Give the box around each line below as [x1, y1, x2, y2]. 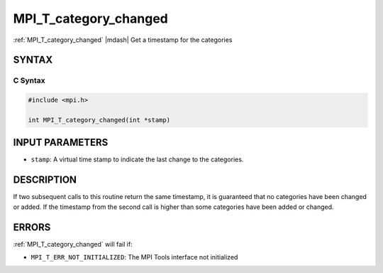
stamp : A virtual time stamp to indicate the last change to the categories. [30, 155, 244, 164]
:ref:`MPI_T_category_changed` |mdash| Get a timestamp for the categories [13, 36, 233, 44]
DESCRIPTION [13, 174, 77, 186]
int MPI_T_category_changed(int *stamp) [28, 116, 170, 124]
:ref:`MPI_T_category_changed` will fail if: [13, 240, 133, 248]
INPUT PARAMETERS [13, 136, 109, 149]
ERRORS [13, 221, 51, 233]
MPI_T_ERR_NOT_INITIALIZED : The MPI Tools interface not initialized [30, 252, 238, 261]
